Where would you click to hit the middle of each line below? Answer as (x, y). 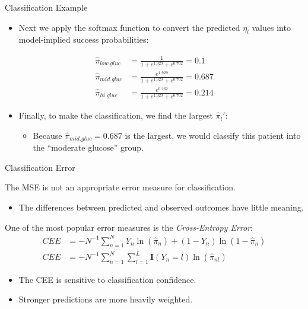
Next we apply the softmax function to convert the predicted (129, 27)
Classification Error (40, 167)
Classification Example (46, 7)
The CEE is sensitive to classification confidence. (107, 279)
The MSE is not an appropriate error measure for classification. (120, 187)
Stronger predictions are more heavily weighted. (106, 299)
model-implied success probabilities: (84, 39)
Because (47, 135)
